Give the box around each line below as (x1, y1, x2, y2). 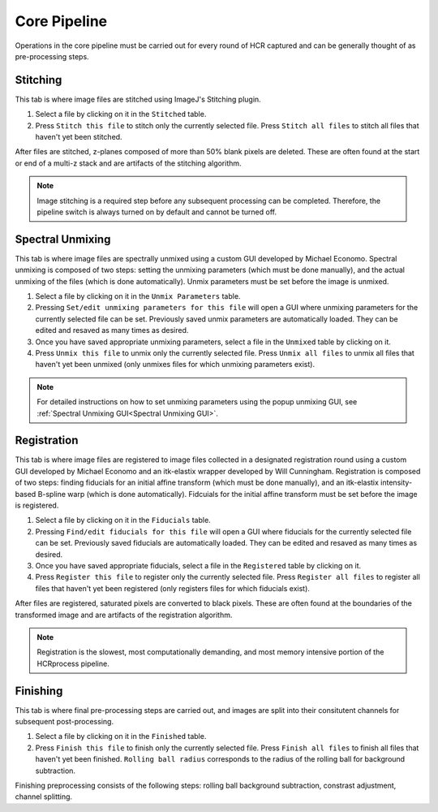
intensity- (380, 477, 413, 487)
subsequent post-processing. (15, 717, 114, 727)
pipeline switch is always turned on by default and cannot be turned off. (36, 207, 277, 217)
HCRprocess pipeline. (36, 659, 109, 668)
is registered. (15, 500, 59, 511)
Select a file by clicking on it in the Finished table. (35, 732, 207, 741)
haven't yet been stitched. (35, 132, 122, 142)
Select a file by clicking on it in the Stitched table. (35, 110, 207, 119)
